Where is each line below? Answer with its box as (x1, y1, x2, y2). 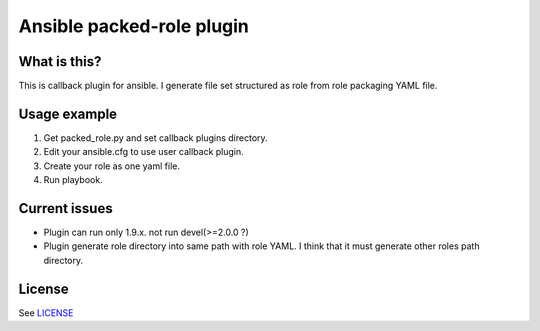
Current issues (18, 200, 114, 217)
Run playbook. (43, 174, 104, 186)
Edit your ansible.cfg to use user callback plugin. (43, 146, 244, 158)
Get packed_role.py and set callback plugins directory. (43, 131, 269, 144)
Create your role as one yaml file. (43, 160, 180, 172)
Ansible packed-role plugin (18, 15, 250, 37)
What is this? (18, 53, 102, 70)
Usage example (18, 105, 118, 122)
